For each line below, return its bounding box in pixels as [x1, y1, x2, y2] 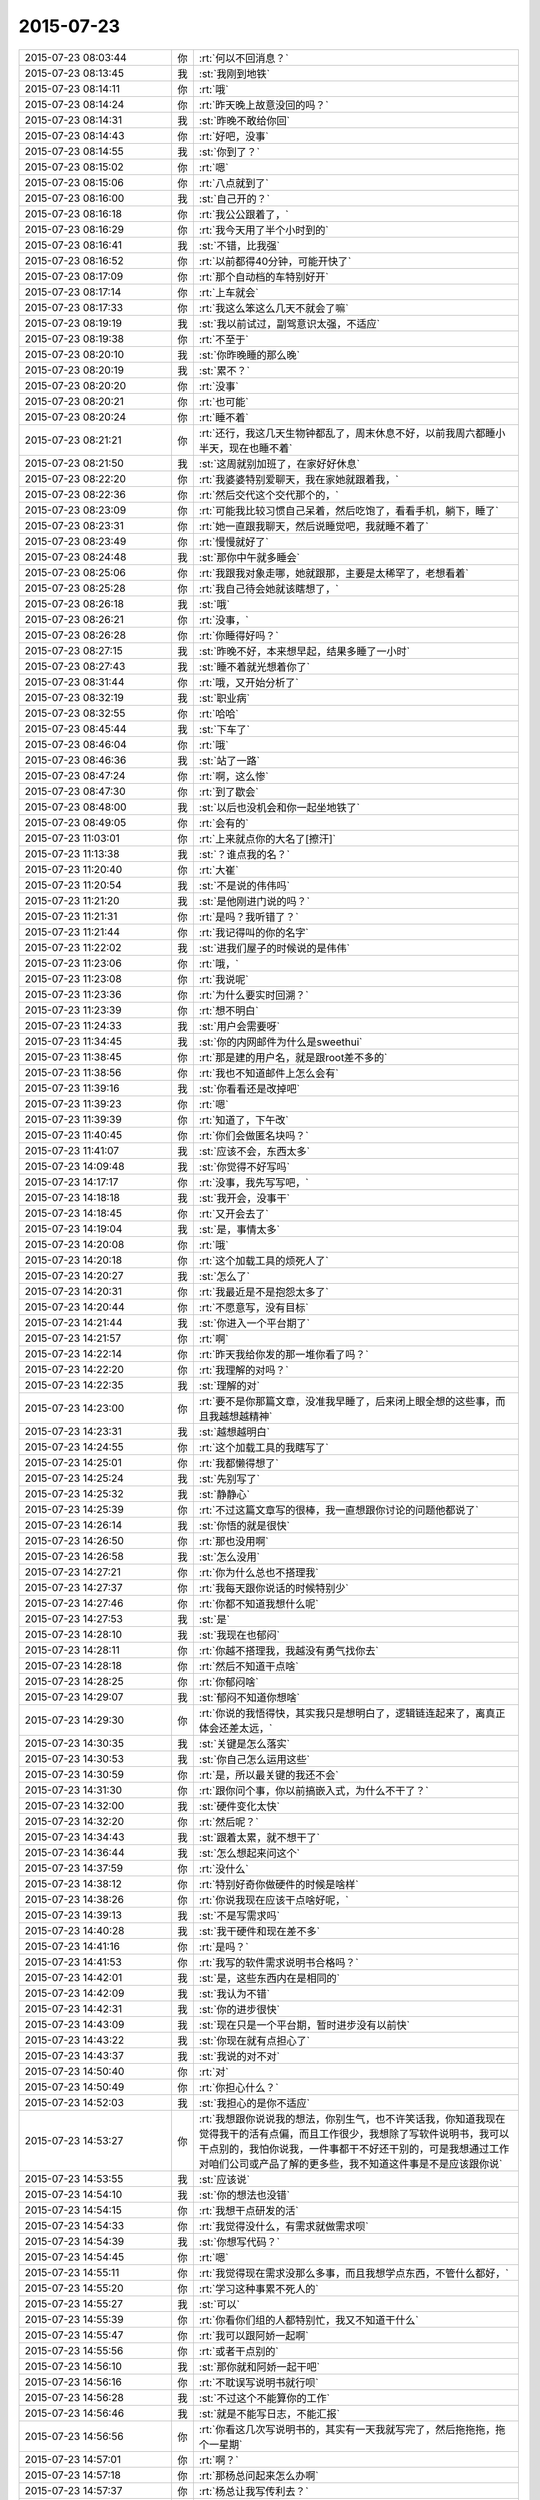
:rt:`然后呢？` [198, 1815, 259, 1829]
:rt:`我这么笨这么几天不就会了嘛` [198, 301, 349, 315]
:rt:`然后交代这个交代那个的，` [198, 488, 339, 502]
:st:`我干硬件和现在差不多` [198, 1924, 320, 1938]
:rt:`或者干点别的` [198, 2344, 279, 2358]
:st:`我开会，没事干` [198, 1191, 290, 1205]
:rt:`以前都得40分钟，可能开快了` [198, 254, 352, 268]
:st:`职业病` [198, 691, 250, 705]
